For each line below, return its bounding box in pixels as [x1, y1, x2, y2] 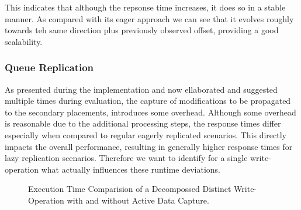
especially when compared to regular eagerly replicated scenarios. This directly [5, 128, 287, 141]
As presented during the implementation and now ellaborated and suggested [5, 83, 278, 95]
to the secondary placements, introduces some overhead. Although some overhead [5, 106, 296, 118]
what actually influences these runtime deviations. [41, 163, 220, 175]
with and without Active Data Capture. [67, 194, 209, 206]
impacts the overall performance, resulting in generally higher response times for [5, 140, 293, 152]
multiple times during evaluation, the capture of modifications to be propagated [5, 94, 291, 107]
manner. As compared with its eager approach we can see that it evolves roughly [5, 12, 294, 24]
